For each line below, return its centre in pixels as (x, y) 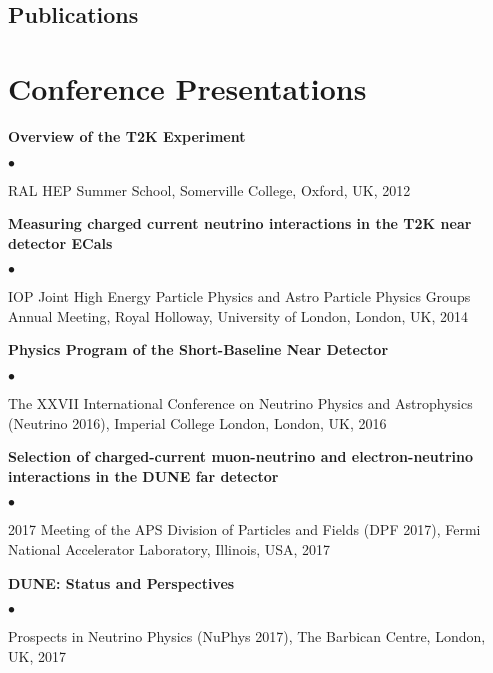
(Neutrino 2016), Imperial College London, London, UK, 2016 (197, 422)
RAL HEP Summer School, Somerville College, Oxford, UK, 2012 (209, 189)
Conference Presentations (187, 87)
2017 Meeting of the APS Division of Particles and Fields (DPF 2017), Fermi (244, 529)
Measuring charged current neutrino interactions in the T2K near (240, 223)
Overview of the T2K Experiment (127, 135)
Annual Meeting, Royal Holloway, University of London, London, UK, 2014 (238, 315)
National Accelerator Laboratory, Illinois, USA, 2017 (169, 549)
